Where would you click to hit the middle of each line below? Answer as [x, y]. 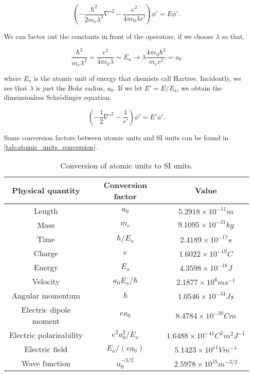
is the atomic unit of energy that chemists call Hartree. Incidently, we [137, 78]
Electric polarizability [46, 335]
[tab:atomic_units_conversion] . [51, 147]
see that [16, 87]
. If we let [128, 87]
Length [46, 210]
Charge [46, 253]
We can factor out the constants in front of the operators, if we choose [109, 36]
